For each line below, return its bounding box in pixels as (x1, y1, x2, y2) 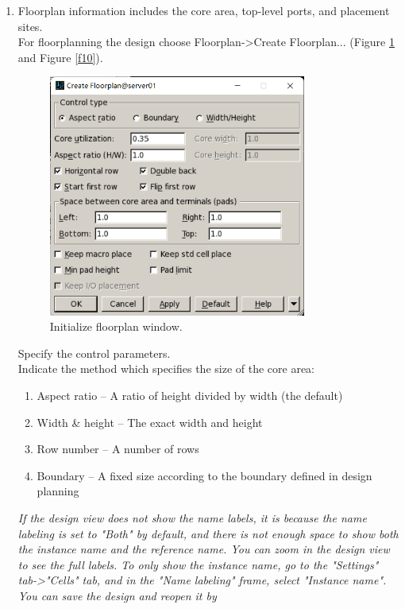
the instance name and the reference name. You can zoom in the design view (17, 541, 390, 557)
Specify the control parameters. (17, 344, 171, 361)
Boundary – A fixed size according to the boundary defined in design (37, 467, 372, 483)
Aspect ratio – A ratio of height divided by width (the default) (37, 387, 343, 404)
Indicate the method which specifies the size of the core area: (17, 360, 314, 377)
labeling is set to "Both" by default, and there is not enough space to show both (17, 525, 399, 541)
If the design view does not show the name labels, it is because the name (17, 510, 367, 526)
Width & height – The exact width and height (37, 413, 263, 430)
